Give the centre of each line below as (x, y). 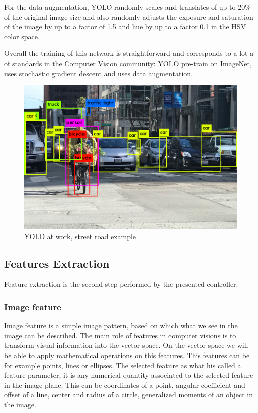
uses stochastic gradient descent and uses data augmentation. (99, 73)
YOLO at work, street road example (80, 236)
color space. (22, 36)
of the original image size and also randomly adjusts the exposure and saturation (129, 16)
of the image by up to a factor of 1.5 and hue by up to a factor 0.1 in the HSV (125, 26)
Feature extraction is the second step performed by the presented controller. (121, 284)
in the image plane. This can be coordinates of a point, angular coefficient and (125, 385)
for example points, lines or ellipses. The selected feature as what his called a (123, 365)
